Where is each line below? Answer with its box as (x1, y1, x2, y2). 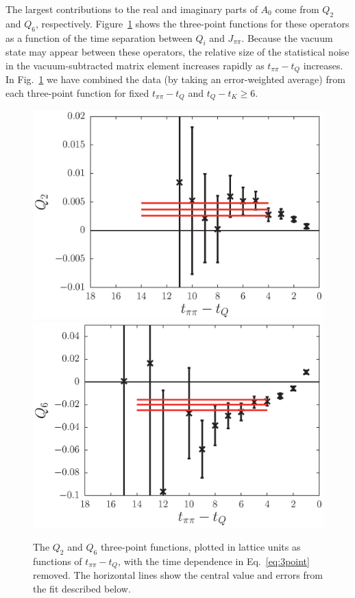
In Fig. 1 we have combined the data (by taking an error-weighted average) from (5, 72, 345, 87)
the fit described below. (33, 581, 131, 595)
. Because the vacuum (241, 30, 333, 45)
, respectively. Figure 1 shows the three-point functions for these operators (36, 16, 350, 30)
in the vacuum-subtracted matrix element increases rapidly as (5, 58, 265, 72)
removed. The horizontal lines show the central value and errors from (33, 568, 323, 582)
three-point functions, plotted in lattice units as (100, 539, 301, 553)
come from (275, 2, 319, 16)
